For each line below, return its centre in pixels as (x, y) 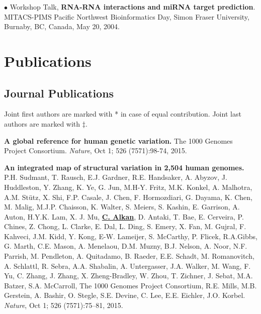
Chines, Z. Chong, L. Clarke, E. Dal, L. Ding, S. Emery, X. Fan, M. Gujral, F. (125, 226)
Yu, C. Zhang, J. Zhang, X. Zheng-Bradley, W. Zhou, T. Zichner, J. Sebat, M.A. (128, 276)
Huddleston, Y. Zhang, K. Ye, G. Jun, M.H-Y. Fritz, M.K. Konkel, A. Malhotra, (128, 187)
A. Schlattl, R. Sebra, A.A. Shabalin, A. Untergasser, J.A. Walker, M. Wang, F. (127, 266)
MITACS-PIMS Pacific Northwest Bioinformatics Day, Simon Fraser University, (127, 16)
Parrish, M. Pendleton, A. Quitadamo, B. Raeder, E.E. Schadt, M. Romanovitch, (129, 256)
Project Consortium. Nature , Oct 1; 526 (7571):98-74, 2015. (96, 150)
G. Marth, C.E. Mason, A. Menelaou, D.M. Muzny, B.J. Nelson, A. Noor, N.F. (126, 246)
